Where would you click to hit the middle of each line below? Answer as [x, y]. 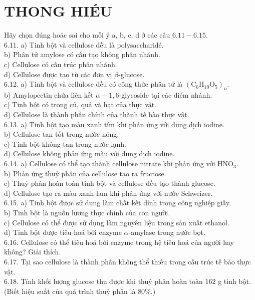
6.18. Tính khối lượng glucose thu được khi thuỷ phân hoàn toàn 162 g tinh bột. [127, 281]
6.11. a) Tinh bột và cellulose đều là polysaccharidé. [84, 44]
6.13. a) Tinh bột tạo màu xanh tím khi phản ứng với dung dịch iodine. [114, 124]
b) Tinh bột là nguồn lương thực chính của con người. [87, 213]
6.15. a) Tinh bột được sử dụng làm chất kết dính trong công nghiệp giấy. [117, 203]
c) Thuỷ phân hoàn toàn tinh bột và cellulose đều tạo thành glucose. [110, 183]
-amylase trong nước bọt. [167, 232]
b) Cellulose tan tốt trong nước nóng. [62, 134]
